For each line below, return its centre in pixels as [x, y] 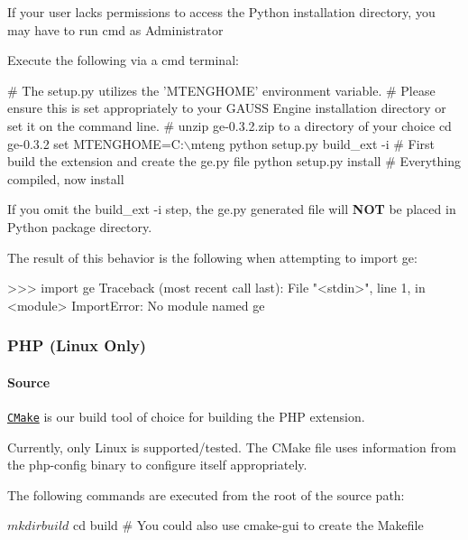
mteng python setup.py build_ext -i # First [313, 143]
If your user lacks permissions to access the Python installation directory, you [221, 12]
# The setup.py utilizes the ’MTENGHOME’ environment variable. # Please [221, 90]
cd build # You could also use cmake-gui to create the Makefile [248, 525]
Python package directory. [80, 226]
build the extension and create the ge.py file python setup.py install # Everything [234, 161]
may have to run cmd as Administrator [115, 29]
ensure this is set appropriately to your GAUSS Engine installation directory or [227, 108]
